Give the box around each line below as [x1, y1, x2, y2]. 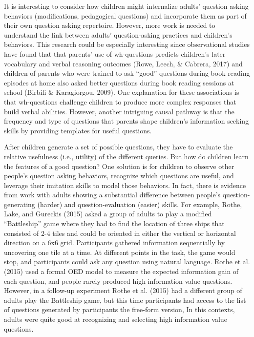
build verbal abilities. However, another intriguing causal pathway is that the [4, 106, 234, 116]
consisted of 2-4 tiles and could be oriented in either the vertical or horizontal [4, 228, 236, 238]
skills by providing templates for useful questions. [4, 125, 152, 135]
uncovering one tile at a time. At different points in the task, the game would [4, 247, 235, 257]
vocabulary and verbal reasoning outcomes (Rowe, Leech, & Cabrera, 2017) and [4, 58, 243, 68]
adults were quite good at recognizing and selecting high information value [4, 314, 227, 324]
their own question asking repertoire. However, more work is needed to [4, 20, 215, 30]
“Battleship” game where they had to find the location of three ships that [4, 218, 225, 229]
